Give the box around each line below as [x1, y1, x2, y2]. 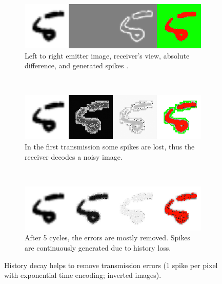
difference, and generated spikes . [25, 60, 129, 71]
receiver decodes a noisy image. [25, 151, 123, 162]
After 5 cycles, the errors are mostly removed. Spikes [25, 232, 190, 243]
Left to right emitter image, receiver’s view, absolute [25, 50, 190, 61]
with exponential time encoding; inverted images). [4, 270, 162, 280]
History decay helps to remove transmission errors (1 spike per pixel [4, 259, 218, 270]
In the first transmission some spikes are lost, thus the [25, 141, 195, 152]
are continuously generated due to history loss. [25, 242, 171, 253]
